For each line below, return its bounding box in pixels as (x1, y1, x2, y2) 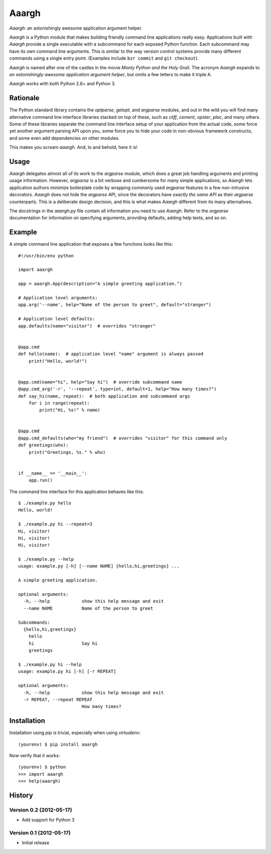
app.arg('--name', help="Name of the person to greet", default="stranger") (18, 302, 212, 308)
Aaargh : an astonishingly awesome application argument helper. (9, 25, 143, 31)
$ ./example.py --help (18, 557, 74, 562)
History (9, 791, 34, 799)
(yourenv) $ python (18, 764, 66, 770)
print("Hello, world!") (28, 358, 87, 364)
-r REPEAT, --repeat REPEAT (23, 697, 93, 702)
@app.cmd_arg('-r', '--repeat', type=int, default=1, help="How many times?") (18, 386, 217, 392)
